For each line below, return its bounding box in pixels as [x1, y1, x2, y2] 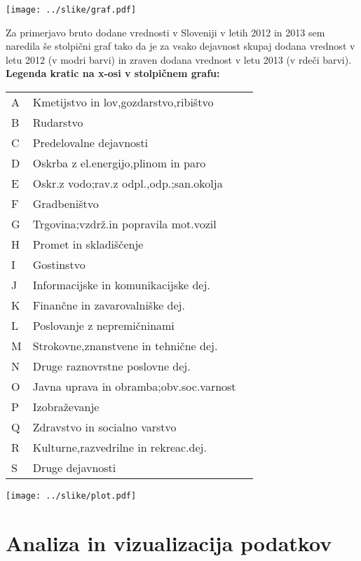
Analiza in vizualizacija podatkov [6, 528, 332, 557]
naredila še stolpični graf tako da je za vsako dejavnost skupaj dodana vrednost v [6, 39, 355, 53]
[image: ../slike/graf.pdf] [6, 5, 137, 15]
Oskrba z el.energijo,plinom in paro [32, 155, 206, 172]
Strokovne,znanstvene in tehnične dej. [32, 338, 218, 354]
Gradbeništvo [32, 195, 99, 212]
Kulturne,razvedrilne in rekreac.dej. [32, 439, 207, 456]
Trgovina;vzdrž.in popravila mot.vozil [32, 216, 217, 233]
